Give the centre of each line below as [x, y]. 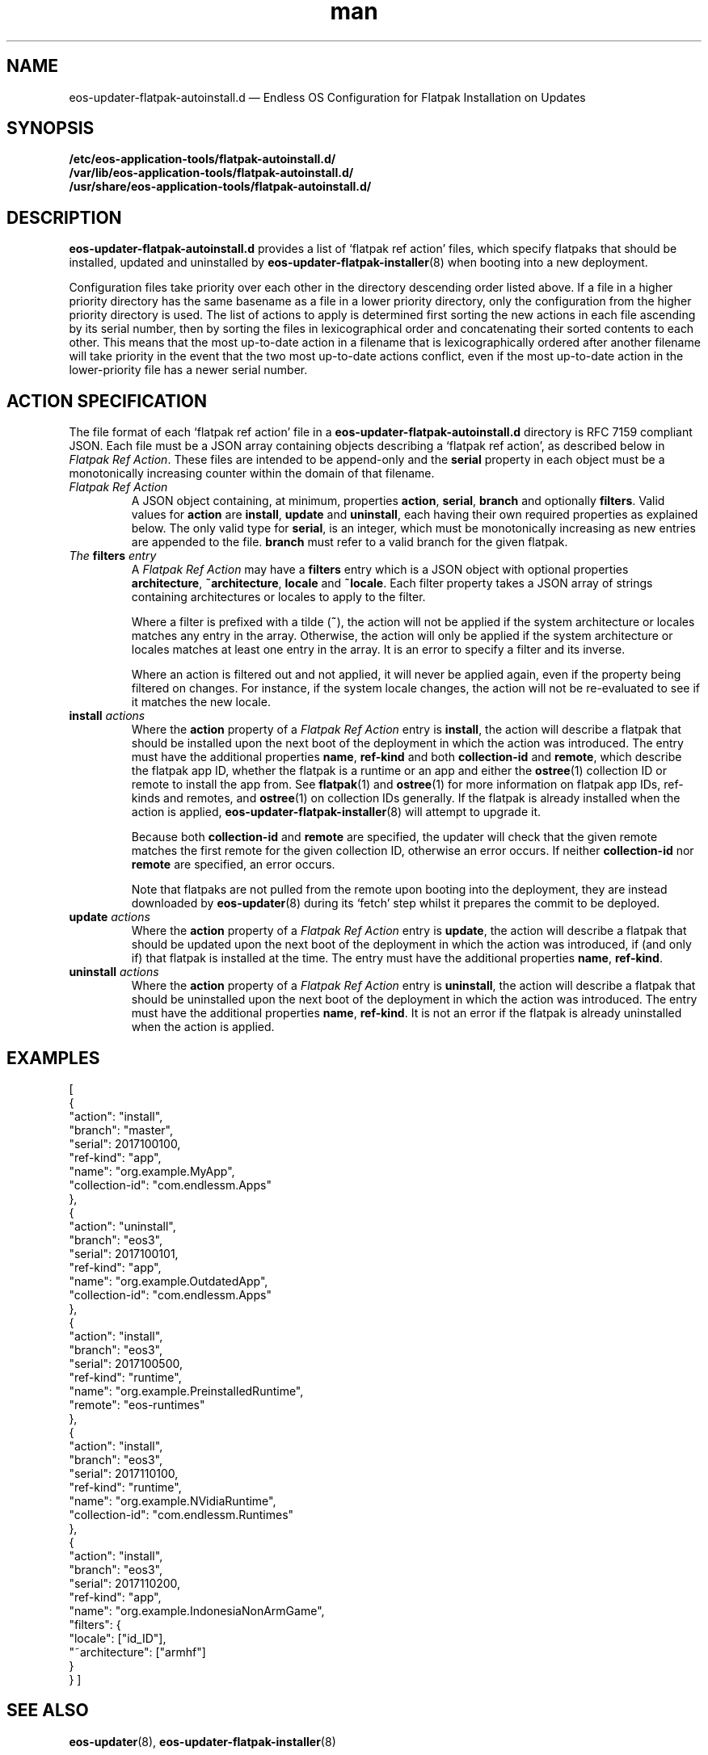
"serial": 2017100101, [124, 1253]
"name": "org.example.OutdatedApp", [169, 1281]
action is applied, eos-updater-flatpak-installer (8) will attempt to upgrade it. [336, 812]
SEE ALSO [48, 1711]
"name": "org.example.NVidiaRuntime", [173, 1500]
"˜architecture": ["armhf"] [137, 1652]
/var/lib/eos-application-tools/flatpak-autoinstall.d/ [211, 173]
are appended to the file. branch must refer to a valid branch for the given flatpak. [350, 542]
